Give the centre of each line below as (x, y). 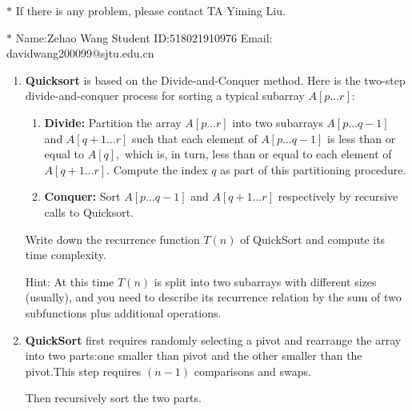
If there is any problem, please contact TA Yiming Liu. (150, 10)
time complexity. (66, 255)
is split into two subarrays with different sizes (265, 281)
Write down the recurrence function (112, 239)
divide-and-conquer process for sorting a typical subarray (165, 96)
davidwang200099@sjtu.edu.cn (80, 53)
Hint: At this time (70, 281)
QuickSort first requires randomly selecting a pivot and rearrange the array (213, 339)
